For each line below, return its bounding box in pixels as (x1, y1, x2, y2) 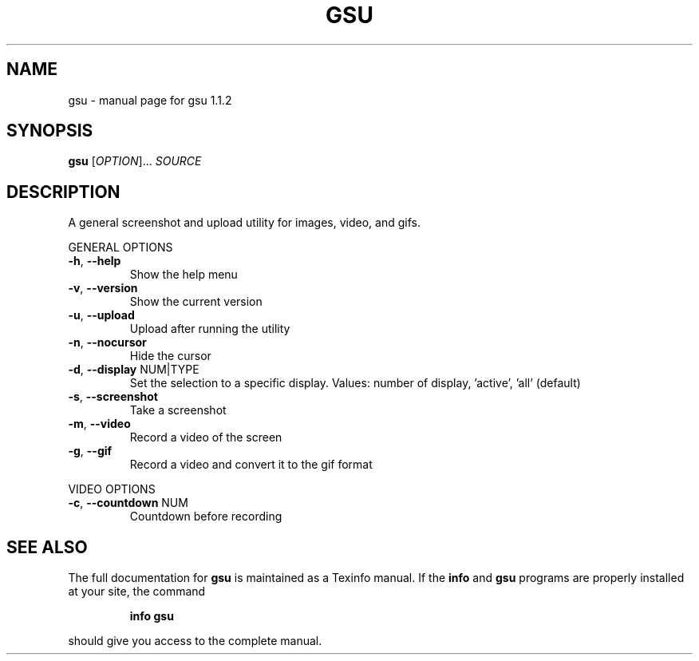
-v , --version (68, 281, 138, 295)
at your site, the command (68, 584, 206, 599)
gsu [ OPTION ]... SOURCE (68, 154, 202, 168)
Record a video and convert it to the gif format (129, 457, 373, 472)
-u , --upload (68, 308, 135, 323)
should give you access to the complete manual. (68, 634, 322, 648)
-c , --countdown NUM (68, 496, 188, 510)
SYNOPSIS (6, 121, 93, 141)
